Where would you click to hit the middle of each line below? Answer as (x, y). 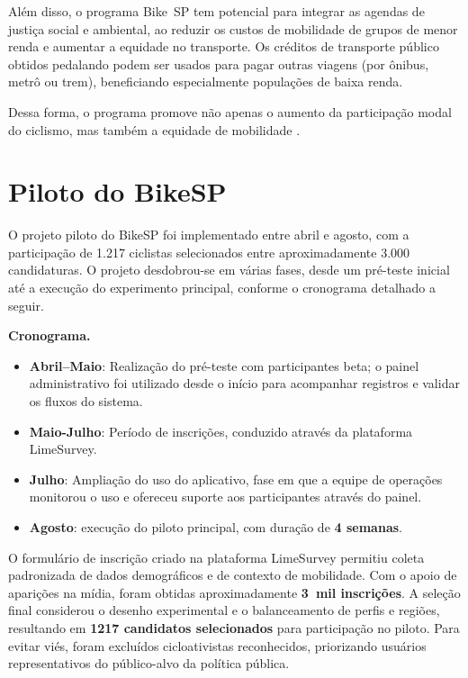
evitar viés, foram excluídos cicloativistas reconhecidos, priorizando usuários (217, 645)
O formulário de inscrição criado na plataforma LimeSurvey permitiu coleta (216, 557)
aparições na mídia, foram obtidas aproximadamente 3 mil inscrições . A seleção (234, 592)
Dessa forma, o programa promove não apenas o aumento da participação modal (230, 111)
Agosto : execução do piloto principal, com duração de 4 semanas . (216, 527)
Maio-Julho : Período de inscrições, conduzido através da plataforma (221, 431)
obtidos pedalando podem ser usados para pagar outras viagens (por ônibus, (219, 63)
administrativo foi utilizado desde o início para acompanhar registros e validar (244, 383)
